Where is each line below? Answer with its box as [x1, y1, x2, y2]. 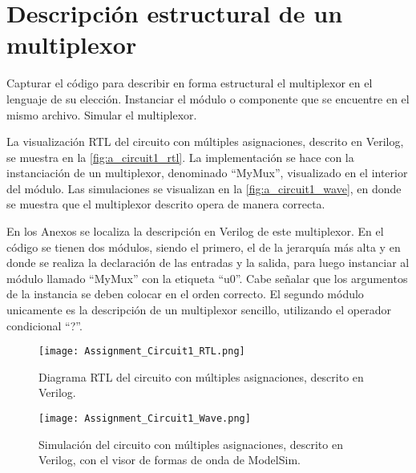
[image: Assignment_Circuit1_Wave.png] [38, 413, 251, 425]
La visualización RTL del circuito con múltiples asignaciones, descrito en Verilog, [6, 133, 404, 150]
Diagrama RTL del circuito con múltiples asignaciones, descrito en [38, 368, 364, 385]
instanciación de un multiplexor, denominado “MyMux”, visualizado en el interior [6, 164, 408, 181]
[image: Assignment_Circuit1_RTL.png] [38, 346, 245, 358]
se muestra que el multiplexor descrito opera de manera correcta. [6, 196, 325, 212]
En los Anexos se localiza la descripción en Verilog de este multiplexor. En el [6, 223, 384, 240]
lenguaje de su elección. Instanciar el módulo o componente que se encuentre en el [6, 90, 410, 107]
